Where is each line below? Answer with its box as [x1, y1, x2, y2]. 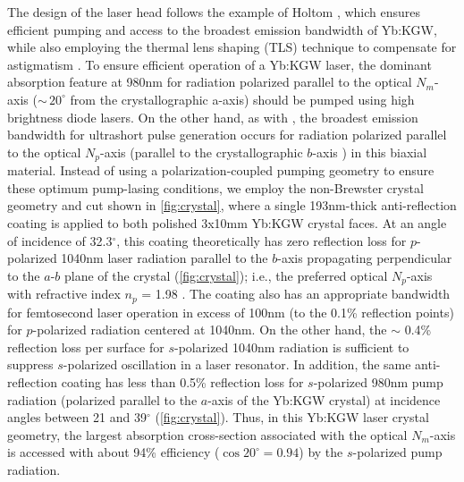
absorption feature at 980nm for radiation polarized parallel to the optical [7, 72, 412, 91]
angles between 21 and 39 [7, 408, 148, 427]
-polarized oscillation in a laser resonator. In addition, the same [63, 355, 411, 374]
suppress [7, 355, 54, 374]
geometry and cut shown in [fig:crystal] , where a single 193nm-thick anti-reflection [7, 196, 457, 215]
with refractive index [7, 284, 121, 303]
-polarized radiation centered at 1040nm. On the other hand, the [32, 320, 387, 339]
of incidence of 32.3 [7, 231, 113, 249]
